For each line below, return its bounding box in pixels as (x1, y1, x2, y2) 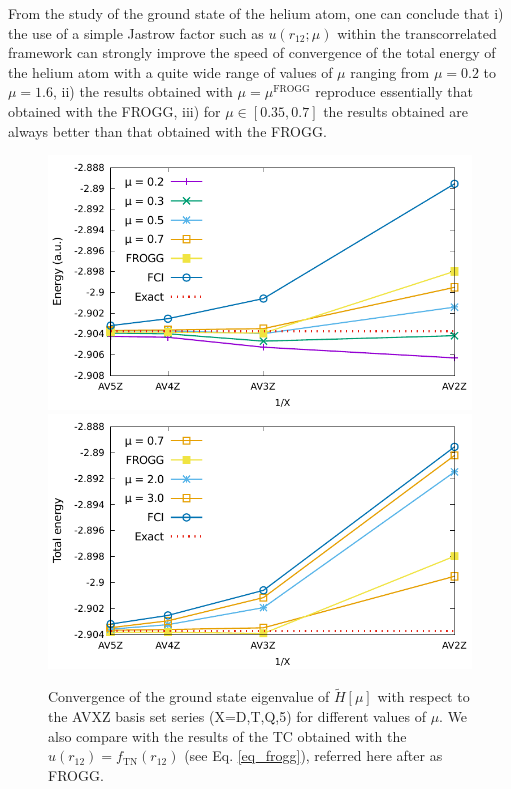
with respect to (377, 686, 470, 707)
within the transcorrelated (337, 22, 497, 43)
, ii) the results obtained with (53, 81, 233, 102)
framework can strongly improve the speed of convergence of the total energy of (8, 42, 496, 63)
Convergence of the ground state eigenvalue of (48, 686, 330, 707)
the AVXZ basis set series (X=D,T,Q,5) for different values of (48, 705, 426, 726)
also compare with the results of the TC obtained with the (48, 725, 407, 746)
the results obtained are (323, 100, 469, 121)
